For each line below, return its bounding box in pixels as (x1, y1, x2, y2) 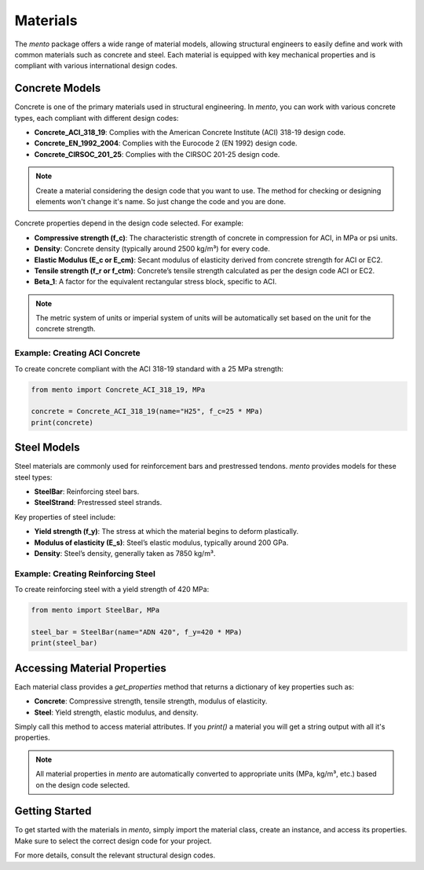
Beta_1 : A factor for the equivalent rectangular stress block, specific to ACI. (34, 277, 277, 287)
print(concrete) (31, 418, 94, 427)
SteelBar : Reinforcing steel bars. (34, 487, 140, 496)
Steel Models (14, 440, 80, 455)
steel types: (14, 472, 53, 482)
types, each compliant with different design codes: (14, 113, 179, 122)
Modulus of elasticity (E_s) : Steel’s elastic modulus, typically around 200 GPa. (34, 538, 289, 547)
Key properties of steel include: (14, 512, 116, 521)
